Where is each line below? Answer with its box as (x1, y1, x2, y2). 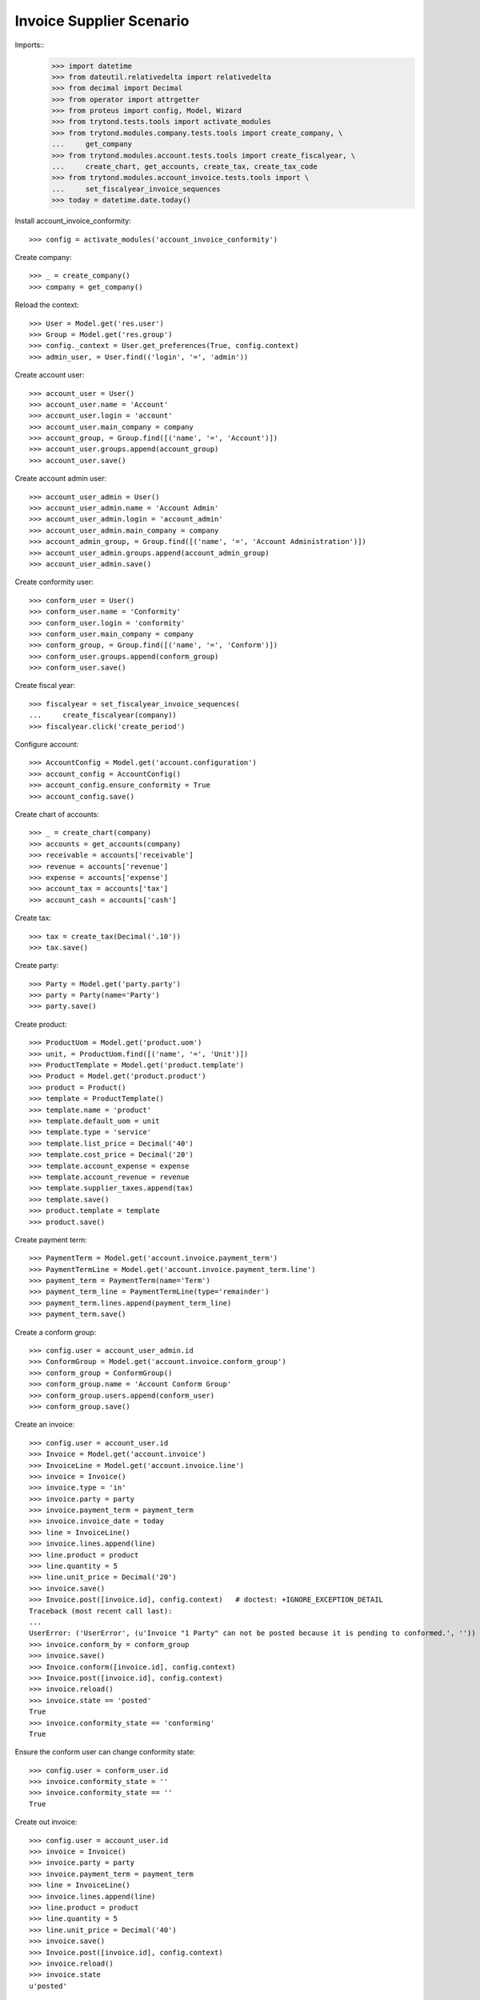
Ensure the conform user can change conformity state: (14, 1747, 196, 1757)
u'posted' (29, 1981, 67, 1990)
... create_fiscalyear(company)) (29, 710, 178, 720)
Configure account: (14, 740, 79, 750)
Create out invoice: (14, 1817, 78, 1827)
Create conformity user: (14, 577, 94, 587)
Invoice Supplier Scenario (14, 12, 190, 30)
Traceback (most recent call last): (29, 1606, 173, 1615)
